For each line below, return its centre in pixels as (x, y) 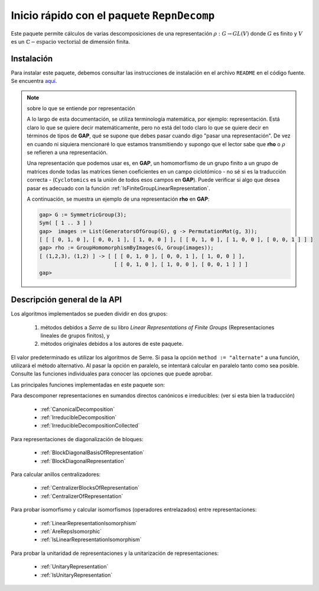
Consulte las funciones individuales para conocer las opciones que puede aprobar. (112, 374)
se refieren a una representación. (67, 152)
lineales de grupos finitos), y (75, 335)
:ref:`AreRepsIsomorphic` (71, 531)
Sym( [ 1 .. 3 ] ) (66, 223)
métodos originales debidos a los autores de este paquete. (112, 344)
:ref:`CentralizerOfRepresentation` (82, 496)
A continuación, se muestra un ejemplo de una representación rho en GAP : (118, 199)
